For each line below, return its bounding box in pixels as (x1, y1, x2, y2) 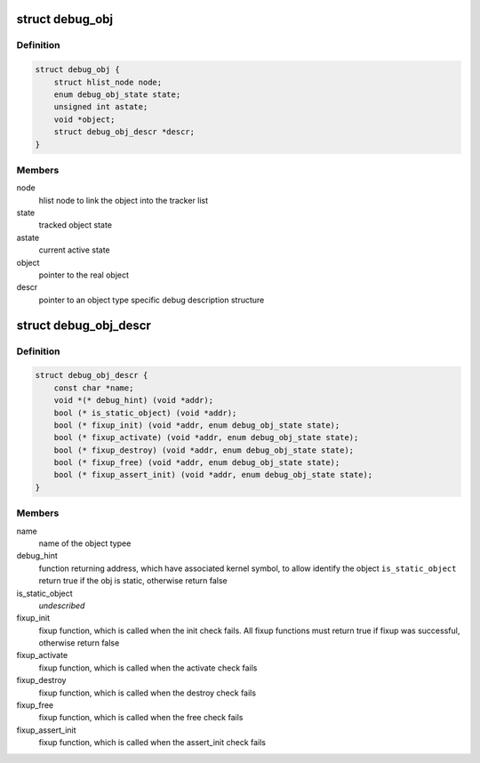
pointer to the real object (38, 269, 129, 280)
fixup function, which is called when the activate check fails (38, 663, 258, 673)
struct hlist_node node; (53, 76, 163, 87)
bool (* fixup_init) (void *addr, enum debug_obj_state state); (53, 420, 340, 430)
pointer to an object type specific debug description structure (38, 294, 265, 305)
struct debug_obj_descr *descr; (53, 127, 196, 137)
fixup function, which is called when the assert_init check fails (38, 737, 267, 748)
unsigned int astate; (53, 102, 148, 112)
